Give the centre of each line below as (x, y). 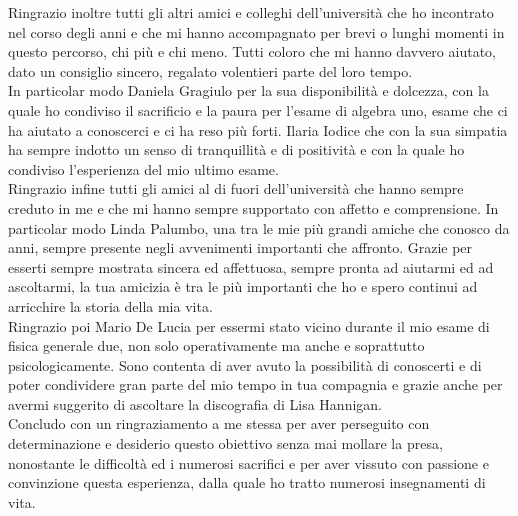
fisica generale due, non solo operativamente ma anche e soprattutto (216, 345)
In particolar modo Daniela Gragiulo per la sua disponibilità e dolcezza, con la (248, 90)
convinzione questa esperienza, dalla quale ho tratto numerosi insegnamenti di (247, 482)
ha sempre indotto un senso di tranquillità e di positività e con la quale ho (236, 149)
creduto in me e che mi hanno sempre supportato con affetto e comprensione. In (253, 207)
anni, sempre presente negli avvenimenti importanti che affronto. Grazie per (240, 247)
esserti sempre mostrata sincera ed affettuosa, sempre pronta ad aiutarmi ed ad (251, 266)
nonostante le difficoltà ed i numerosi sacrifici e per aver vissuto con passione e (248, 462)
